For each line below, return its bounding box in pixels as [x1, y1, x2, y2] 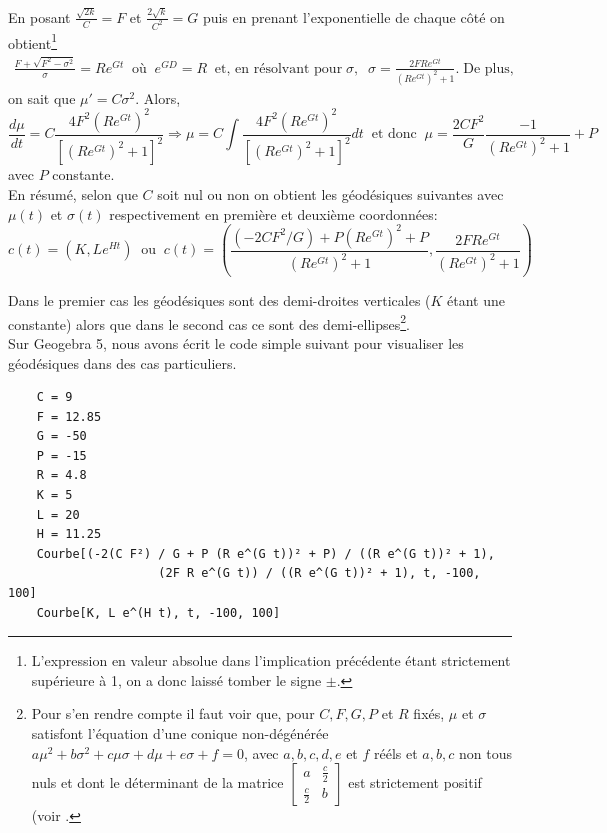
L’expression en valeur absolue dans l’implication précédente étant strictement [31, 650, 511, 671]
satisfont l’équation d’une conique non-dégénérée [31, 723, 329, 743]
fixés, [413, 703, 445, 724]
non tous [458, 742, 512, 763]
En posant [8, 6, 71, 27]
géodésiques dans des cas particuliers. [8, 352, 237, 373]
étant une [447, 290, 506, 311]
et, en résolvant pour [214, 61, 343, 76]
